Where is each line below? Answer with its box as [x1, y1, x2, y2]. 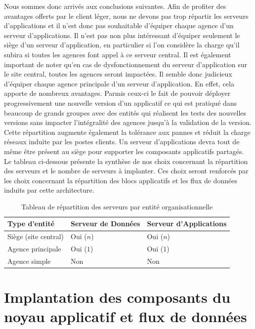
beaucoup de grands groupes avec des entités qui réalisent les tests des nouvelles [4, 107, 247, 118]
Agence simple [7, 256, 51, 266]
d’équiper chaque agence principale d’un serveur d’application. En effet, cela [4, 78, 234, 88]
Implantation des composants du [4, 287, 231, 307]
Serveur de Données [71, 218, 140, 229]
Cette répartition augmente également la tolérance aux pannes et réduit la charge [4, 126, 251, 137]
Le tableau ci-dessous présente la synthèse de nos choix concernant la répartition [4, 156, 248, 166]
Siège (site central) [7, 231, 64, 242]
